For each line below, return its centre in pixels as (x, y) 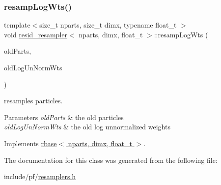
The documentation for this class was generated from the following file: (111, 160)
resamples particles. (33, 101)
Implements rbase (30, 143)
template (17, 25)
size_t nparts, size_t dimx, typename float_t (108, 25)
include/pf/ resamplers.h (40, 176)
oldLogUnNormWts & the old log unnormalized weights (87, 127)
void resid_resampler (36, 34)
